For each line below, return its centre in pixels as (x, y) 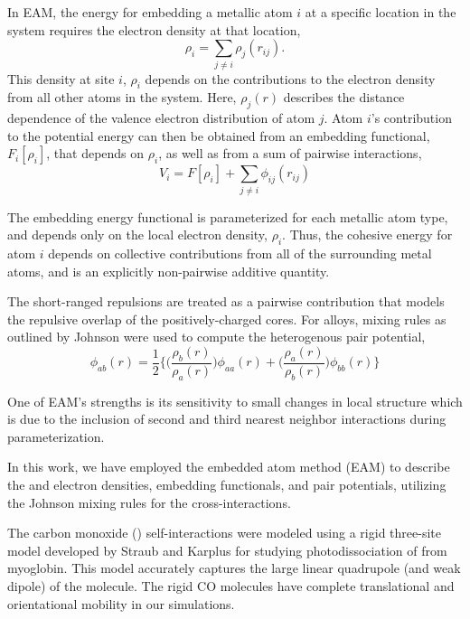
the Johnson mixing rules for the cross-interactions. (149, 502)
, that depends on (95, 153)
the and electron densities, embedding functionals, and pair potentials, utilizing (227, 484)
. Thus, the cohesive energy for (367, 234)
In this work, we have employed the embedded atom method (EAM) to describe (229, 467)
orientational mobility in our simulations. (121, 603)
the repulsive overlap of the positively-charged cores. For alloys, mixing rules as (227, 319)
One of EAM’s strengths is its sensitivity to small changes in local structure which (235, 401)
